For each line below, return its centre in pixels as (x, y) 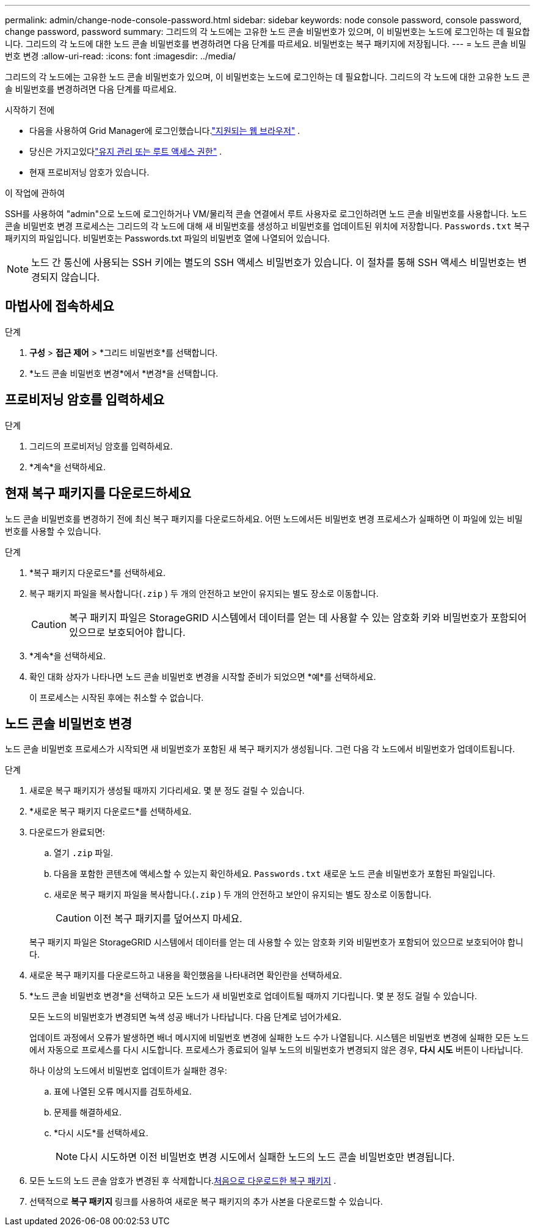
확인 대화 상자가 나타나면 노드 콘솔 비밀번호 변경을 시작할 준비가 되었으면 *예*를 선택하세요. (203, 676)
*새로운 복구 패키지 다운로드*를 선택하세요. (111, 811)
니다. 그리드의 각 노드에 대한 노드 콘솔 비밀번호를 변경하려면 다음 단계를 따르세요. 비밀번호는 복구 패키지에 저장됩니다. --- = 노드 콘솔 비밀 (266, 44)
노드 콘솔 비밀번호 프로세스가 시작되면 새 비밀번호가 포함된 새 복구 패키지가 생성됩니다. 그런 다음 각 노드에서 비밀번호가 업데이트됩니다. (260, 749)
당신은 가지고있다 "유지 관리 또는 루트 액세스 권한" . (126, 151)
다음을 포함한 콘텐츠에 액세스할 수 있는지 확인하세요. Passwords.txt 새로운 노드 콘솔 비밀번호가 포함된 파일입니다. (275, 874)
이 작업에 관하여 (35, 193)
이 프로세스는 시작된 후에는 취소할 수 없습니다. (117, 697)
